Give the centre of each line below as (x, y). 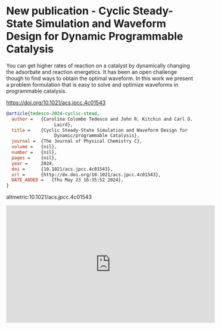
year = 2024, (33, 163)
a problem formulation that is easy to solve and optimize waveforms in (92, 84)
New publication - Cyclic (69, 11)
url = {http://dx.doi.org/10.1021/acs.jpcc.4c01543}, (86, 174)
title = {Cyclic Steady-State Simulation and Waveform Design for (99, 130)
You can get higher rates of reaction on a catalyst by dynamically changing (98, 65)
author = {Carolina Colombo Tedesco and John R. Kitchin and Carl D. (102, 119)
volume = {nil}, (35, 147)
